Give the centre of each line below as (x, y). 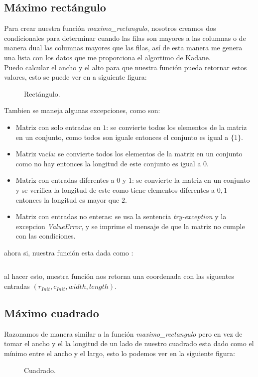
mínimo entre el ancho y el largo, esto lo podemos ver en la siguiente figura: (120, 353)
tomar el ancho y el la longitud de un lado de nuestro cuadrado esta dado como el (129, 343)
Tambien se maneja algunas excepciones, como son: (82, 110)
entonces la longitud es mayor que (67, 199)
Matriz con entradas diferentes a (65, 180)
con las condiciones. (46, 236)
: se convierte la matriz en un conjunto (191, 180)
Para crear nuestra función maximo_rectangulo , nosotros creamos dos (110, 28)
